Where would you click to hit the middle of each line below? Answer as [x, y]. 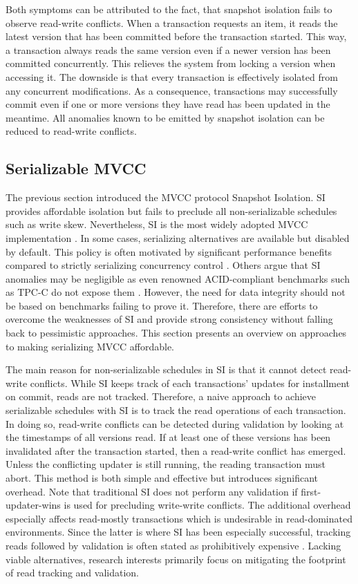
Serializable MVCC [76, 168]
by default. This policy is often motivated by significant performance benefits [169, 251]
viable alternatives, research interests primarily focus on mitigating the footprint [176, 559]
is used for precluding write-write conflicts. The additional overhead [207, 505]
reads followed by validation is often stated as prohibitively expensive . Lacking [173, 545]
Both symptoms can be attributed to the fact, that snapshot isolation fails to [169, 9]
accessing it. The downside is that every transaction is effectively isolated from [172, 76]
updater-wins [33, 505]
